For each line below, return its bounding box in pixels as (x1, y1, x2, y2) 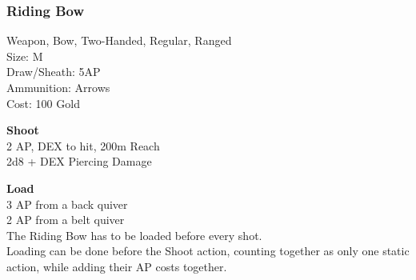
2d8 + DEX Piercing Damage (6, 153, 152, 170)
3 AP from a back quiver (6, 195, 128, 212)
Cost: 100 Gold (6, 94, 80, 111)
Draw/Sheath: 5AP (6, 63, 101, 80)
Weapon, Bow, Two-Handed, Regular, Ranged (6, 32, 232, 49)
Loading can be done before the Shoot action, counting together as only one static (6, 242, 410, 259)
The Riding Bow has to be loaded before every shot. (6, 226, 262, 243)
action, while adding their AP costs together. (6, 258, 227, 274)
